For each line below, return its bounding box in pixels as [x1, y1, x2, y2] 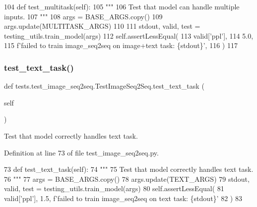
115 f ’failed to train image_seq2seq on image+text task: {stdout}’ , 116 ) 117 [4, 40, 238, 51]
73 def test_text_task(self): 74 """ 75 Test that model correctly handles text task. [4, 164, 254, 174]
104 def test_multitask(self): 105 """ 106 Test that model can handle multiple [4, 1, 240, 11]
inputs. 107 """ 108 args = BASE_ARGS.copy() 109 [4, 11, 163, 21]
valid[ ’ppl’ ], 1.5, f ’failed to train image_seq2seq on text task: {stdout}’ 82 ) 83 [4, 193, 242, 203]
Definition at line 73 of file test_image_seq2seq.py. [4, 147, 159, 157]
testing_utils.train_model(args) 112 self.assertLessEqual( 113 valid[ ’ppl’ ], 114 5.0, [4, 30, 254, 41]
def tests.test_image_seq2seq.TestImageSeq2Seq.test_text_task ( [4, 81, 204, 91]
